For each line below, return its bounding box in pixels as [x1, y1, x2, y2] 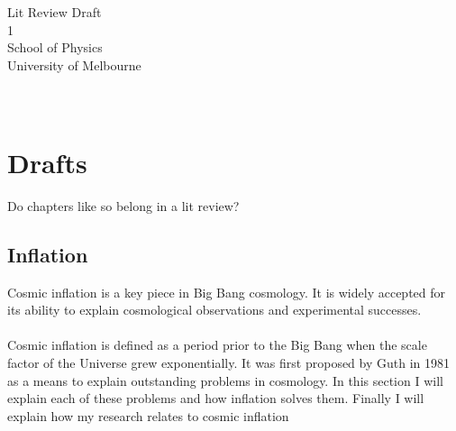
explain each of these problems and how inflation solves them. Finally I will [7, 389, 424, 408]
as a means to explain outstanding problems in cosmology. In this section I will [7, 371, 443, 390]
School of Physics [7, 38, 103, 57]
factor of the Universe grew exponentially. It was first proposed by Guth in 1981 [7, 353, 451, 372]
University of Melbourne [7, 55, 141, 74]
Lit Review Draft [7, 3, 102, 22]
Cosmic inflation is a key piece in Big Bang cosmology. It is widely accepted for [7, 282, 446, 301]
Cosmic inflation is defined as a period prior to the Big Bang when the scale [7, 335, 427, 354]
